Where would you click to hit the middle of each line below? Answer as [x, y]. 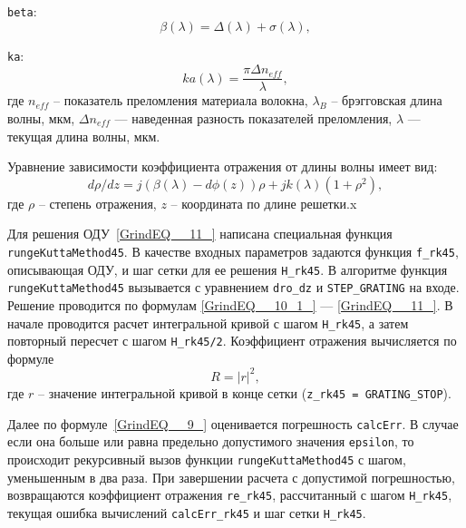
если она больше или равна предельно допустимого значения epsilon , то [211, 441]
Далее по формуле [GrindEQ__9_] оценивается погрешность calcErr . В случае [233, 423]
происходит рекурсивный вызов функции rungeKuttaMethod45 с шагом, [207, 459]
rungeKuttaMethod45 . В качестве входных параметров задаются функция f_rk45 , [233, 251]
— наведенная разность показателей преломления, [253, 117]
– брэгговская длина [387, 100]
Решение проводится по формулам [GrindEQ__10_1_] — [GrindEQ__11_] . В [230, 304]
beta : [22, 11]
